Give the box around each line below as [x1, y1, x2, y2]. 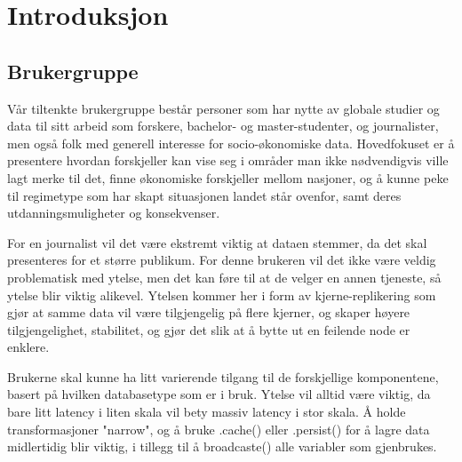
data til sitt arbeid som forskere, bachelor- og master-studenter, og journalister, [7, 116, 439, 135]
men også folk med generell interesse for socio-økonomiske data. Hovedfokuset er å [7, 133, 455, 152]
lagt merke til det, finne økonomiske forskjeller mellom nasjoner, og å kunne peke [7, 168, 449, 187]
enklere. [7, 338, 50, 356]
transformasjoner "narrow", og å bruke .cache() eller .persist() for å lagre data [7, 419, 430, 438]
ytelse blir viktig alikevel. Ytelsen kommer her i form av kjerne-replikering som [7, 285, 436, 304]
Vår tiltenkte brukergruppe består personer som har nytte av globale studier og [7, 99, 440, 117]
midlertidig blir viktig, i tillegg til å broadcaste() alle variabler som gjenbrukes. [7, 437, 437, 456]
